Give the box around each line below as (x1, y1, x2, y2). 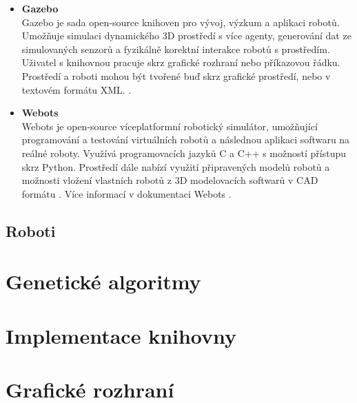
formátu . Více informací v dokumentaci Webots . (21, 186, 232, 200)
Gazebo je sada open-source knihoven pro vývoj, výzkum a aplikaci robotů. (21, 14, 340, 29)
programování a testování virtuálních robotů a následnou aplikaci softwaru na (21, 132, 350, 147)
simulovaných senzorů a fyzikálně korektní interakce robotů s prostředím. (21, 41, 330, 56)
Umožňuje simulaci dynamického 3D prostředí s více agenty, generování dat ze (21, 28, 351, 43)
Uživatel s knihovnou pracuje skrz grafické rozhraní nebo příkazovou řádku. (21, 55, 340, 70)
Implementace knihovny (6, 321, 237, 349)
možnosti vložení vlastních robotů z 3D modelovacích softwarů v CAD (21, 173, 318, 187)
